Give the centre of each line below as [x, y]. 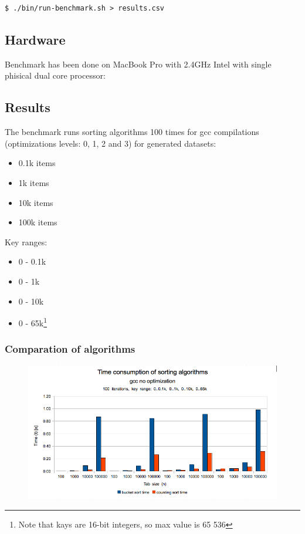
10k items [36, 202]
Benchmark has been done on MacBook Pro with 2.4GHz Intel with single [138, 64]
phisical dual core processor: [55, 75]
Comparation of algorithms [70, 349]
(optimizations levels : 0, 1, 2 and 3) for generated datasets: [111, 143]
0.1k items [37, 163]
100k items [38, 222]
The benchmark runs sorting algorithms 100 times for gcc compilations [132, 132]
